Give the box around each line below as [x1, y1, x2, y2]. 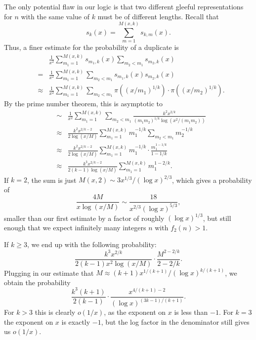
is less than [174, 307, 208, 317]
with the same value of [21, 11, 90, 21]
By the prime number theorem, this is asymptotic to [4, 98, 163, 109]
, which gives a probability [172, 174, 252, 185]
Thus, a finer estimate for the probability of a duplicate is [4, 42, 179, 52]
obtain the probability [4, 277, 71, 287]
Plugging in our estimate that [4, 267, 94, 278]
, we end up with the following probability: [27, 239, 157, 249]
